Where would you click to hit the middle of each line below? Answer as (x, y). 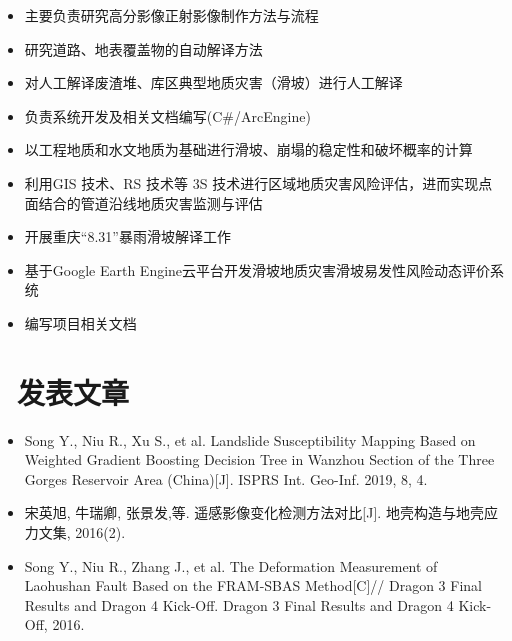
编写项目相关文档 (80, 322)
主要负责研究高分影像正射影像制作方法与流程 (171, 15)
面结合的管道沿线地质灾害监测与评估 (143, 202)
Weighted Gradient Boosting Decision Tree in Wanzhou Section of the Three (259, 459)
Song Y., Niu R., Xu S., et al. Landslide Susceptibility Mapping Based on (250, 439)
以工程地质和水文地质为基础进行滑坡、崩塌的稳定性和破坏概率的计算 (248, 149)
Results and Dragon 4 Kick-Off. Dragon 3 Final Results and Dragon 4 (239, 604)
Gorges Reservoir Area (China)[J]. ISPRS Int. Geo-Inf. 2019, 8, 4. (226, 478)
